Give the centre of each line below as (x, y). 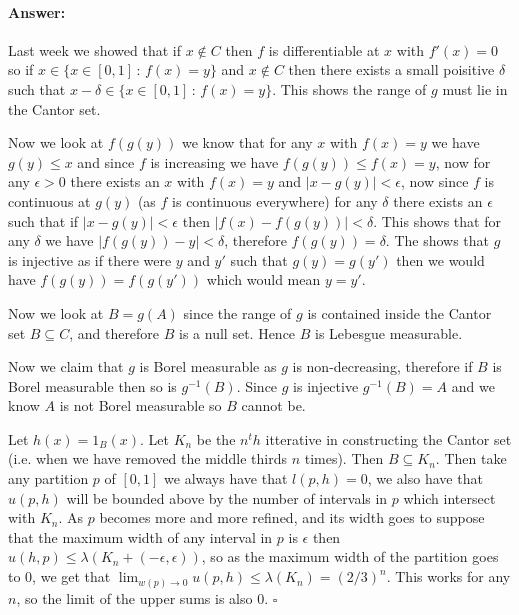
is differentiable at (324, 49)
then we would (440, 259)
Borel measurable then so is (92, 385)
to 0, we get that (59, 576)
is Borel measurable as (208, 366)
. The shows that (437, 240)
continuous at (49, 200)
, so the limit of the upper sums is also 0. (142, 597)
